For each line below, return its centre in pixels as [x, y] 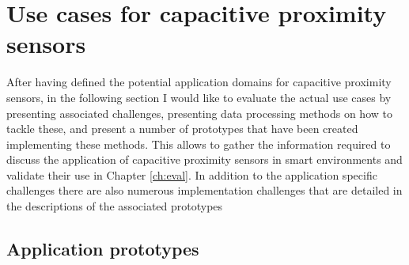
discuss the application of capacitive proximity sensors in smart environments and [204, 159]
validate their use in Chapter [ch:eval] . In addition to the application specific [192, 174]
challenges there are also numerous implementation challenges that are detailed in [204, 190]
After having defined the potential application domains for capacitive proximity [199, 82]
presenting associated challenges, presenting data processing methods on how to [199, 113]
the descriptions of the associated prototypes [115, 206]
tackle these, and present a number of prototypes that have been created [182, 129]
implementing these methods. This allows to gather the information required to [199, 144]
